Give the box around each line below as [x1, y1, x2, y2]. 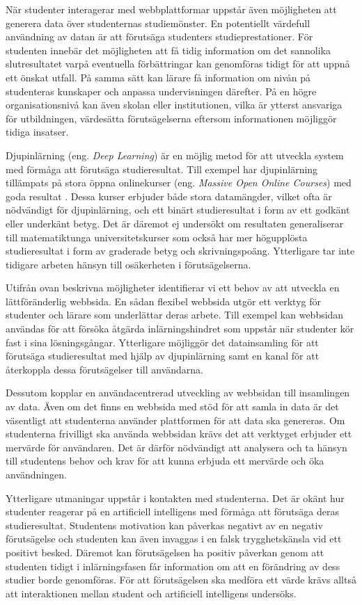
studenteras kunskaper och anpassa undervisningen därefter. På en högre [6, 83, 317, 98]
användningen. [6, 467, 67, 481]
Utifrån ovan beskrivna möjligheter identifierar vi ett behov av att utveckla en [6, 280, 340, 295]
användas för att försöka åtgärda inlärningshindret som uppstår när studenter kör [6, 321, 354, 336]
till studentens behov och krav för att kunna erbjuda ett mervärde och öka [6, 453, 324, 468]
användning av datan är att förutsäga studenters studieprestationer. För [6, 29, 313, 44]
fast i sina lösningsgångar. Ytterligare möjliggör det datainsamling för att [6, 334, 319, 349]
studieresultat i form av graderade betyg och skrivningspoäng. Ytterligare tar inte [6, 243, 355, 258]
